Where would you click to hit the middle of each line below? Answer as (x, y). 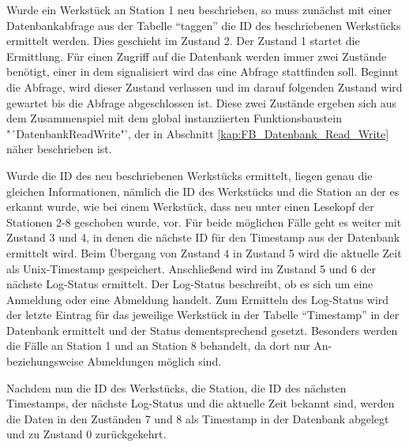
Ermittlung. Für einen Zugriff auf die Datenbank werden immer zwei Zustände (197, 56)
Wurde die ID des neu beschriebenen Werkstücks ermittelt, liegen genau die (189, 175)
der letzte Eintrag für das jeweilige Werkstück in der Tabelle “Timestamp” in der (203, 315)
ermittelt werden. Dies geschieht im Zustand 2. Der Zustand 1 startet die (183, 41)
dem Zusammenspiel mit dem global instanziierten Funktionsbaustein (174, 118)
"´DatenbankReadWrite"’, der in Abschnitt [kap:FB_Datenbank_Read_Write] (198, 133)
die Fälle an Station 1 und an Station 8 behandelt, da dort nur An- (169, 346)
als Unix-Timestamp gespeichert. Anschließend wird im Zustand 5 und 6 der (191, 268)
